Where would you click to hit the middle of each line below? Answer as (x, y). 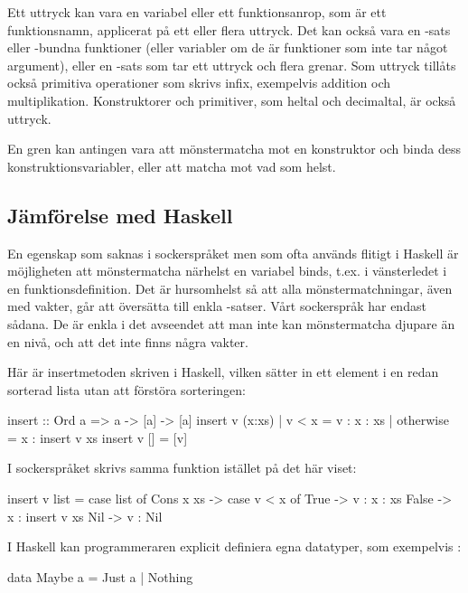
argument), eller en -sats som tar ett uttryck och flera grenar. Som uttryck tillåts (232, 65)
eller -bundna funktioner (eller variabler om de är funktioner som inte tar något (228, 47)
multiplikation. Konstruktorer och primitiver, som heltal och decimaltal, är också (232, 100)
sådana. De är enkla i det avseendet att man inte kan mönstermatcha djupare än (231, 323)
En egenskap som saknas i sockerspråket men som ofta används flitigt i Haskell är (233, 253)
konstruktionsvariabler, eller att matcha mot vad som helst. (172, 166)
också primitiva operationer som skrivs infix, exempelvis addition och (199, 83)
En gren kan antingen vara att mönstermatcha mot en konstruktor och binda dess (234, 149)
